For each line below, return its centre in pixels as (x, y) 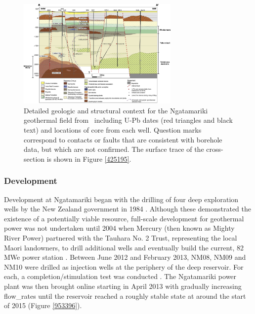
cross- (215, 149)
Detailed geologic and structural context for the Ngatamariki (116, 110)
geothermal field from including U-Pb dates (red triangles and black (128, 120)
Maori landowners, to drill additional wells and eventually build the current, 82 (124, 247)
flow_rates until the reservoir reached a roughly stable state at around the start (125, 296)
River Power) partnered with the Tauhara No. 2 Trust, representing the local (121, 238)
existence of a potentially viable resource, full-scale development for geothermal (124, 218)
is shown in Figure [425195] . (89, 158)
